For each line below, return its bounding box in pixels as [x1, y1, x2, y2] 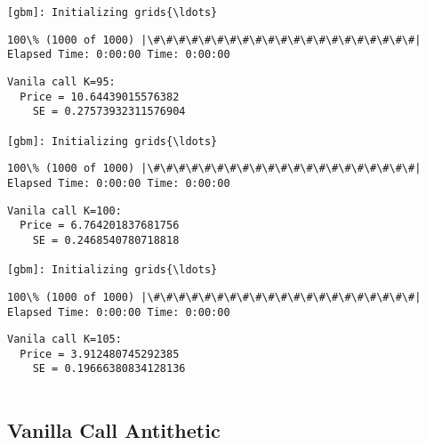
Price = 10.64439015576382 [20, 90, 180, 103]
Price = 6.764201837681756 [20, 219, 180, 232]
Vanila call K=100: [7, 204, 122, 217]
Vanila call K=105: [7, 333, 122, 346]
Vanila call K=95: [7, 75, 116, 88]
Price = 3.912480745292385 [20, 347, 180, 360]
